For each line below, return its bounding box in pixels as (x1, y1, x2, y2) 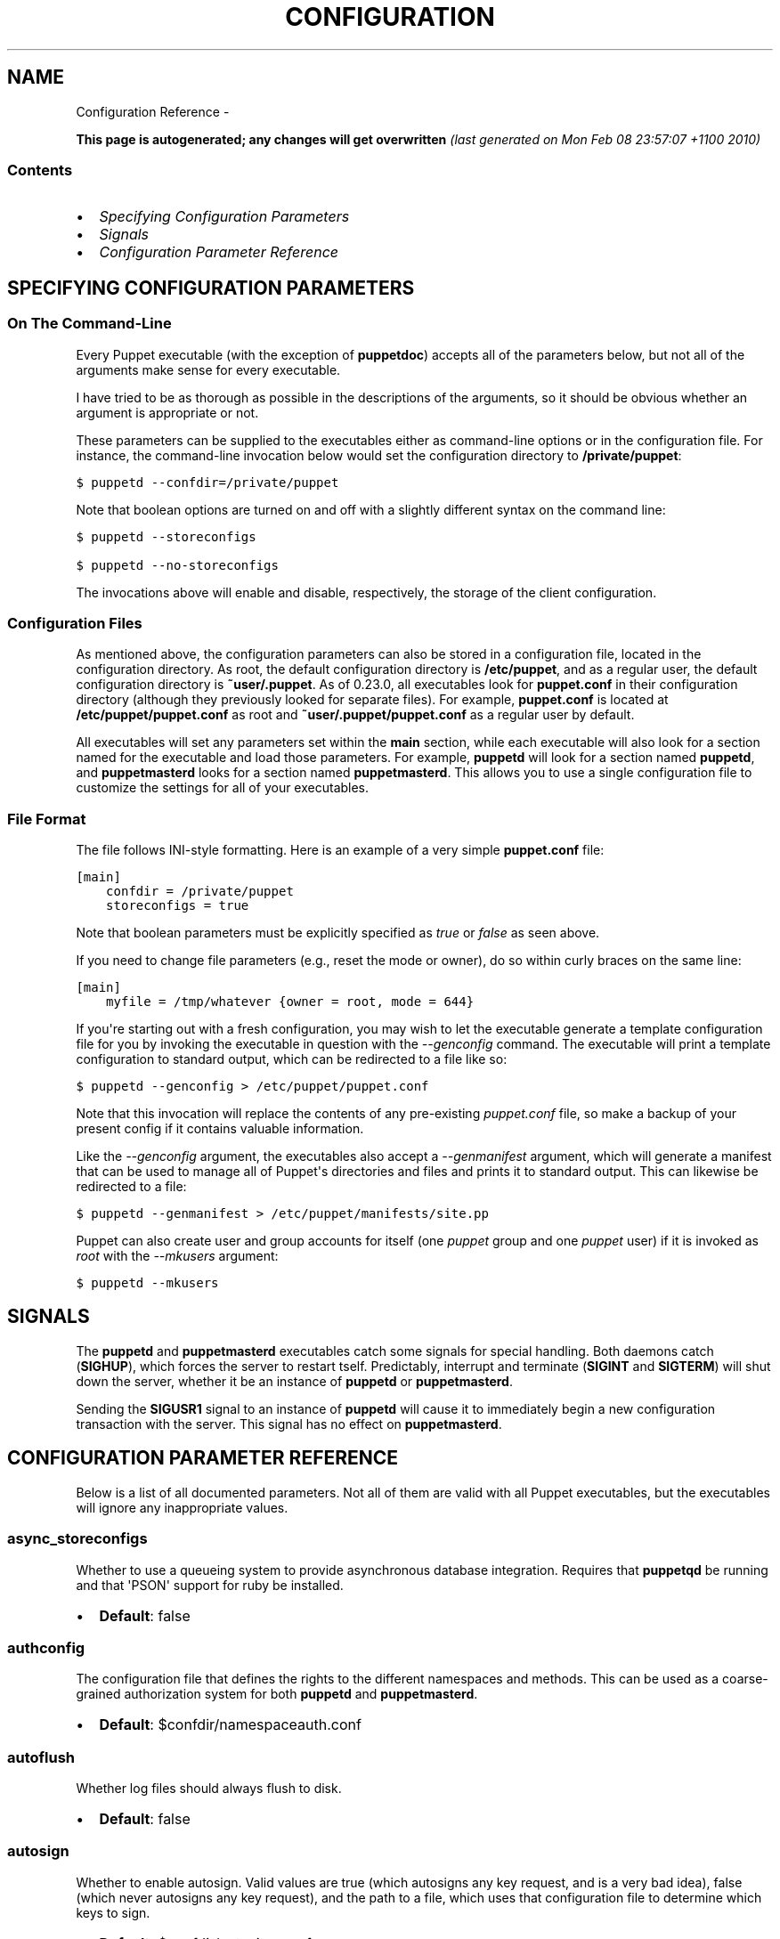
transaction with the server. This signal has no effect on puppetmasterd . (76, 1416, 502, 1432)
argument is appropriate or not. (76, 404, 259, 420)
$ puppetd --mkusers (76, 1276, 219, 1291)
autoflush (7, 1748, 76, 1766)
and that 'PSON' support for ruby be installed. (76, 1577, 344, 1593)
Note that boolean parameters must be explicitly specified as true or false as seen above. (76, 925, 600, 941)
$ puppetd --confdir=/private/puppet (76, 475, 339, 490)
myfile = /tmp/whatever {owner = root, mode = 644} (106, 994, 475, 1010)
